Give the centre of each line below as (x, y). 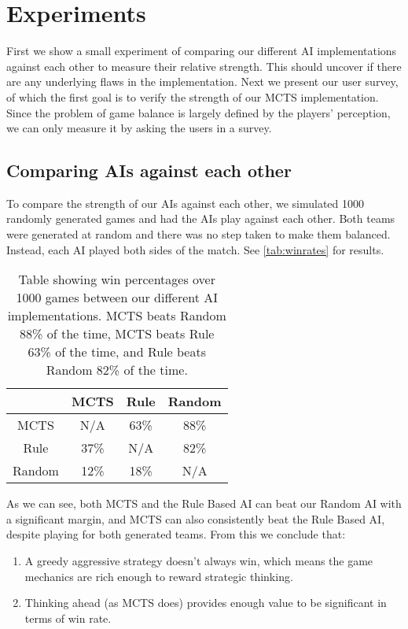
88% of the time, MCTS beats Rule (117, 334)
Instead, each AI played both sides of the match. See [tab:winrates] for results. (195, 249)
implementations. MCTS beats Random (117, 316)
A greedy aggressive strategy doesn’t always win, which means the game (199, 561)
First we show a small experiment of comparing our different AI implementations (202, 51)
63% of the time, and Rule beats (117, 352)
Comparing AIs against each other (149, 170)
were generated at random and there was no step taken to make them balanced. (198, 234)
